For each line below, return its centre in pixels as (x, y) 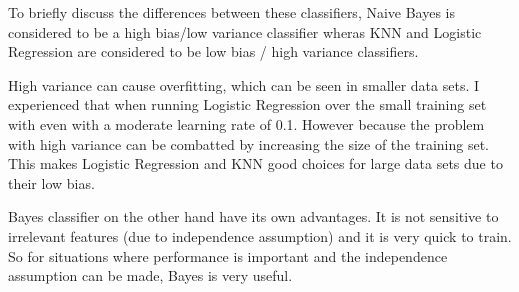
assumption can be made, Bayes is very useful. (150, 275)
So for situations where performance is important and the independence (228, 255)
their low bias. (51, 182)
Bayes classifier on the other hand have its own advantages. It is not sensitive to (253, 216)
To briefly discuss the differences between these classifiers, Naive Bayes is (232, 12)
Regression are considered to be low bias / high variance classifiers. (213, 51)
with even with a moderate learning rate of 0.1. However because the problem (246, 123)
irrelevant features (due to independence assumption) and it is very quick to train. (260, 235)
